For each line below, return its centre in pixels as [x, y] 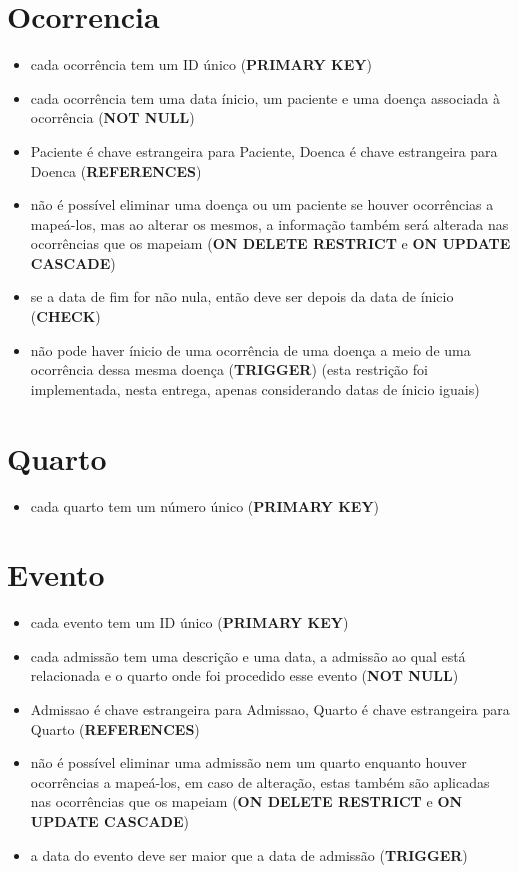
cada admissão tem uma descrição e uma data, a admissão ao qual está [248, 655]
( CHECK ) [65, 316]
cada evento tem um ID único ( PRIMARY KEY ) [189, 622]
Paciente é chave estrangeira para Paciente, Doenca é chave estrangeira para [264, 150]
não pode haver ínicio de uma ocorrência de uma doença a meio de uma [250, 349]
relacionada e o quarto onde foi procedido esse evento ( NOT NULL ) [244, 675]
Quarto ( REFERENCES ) [115, 728]
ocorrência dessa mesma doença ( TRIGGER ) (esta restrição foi [229, 369]
